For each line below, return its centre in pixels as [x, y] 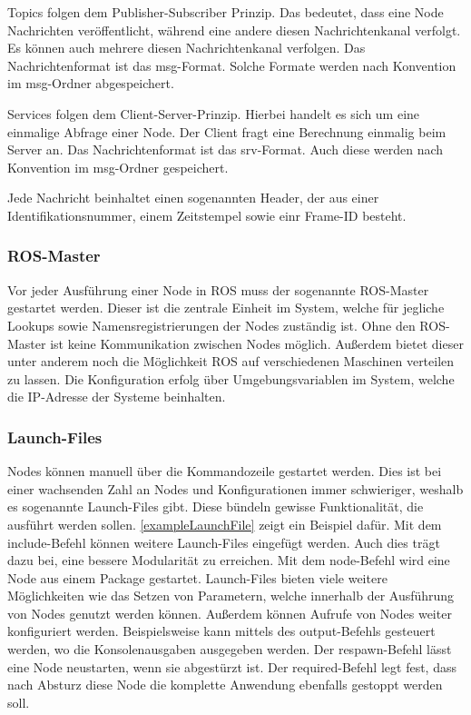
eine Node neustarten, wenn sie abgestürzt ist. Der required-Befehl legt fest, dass [232, 666]
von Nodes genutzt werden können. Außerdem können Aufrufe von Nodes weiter [230, 613]
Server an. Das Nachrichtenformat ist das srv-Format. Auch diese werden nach [226, 149]
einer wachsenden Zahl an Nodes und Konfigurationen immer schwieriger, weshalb [235, 488]
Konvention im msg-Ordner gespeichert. [118, 167]
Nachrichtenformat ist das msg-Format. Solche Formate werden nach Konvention [232, 65]
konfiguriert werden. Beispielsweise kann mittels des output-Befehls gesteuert [221, 631]
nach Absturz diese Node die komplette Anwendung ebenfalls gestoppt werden [225, 685]
